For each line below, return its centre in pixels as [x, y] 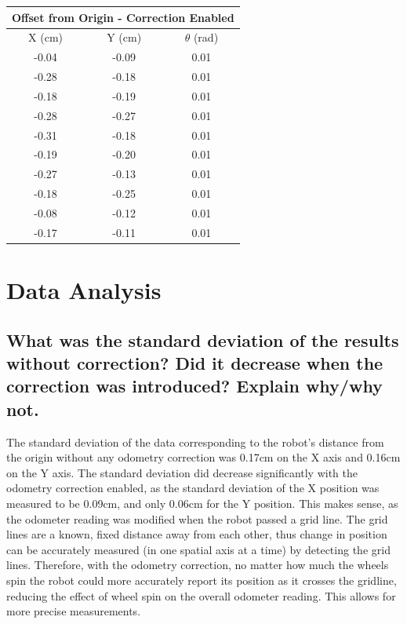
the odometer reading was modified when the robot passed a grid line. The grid [197, 518]
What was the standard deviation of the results [203, 339]
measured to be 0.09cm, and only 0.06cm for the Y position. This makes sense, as [202, 503]
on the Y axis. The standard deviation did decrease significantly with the [182, 472]
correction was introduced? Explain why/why [194, 386]
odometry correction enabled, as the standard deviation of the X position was [193, 488]
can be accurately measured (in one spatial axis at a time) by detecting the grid [198, 549]
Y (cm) [124, 37]
